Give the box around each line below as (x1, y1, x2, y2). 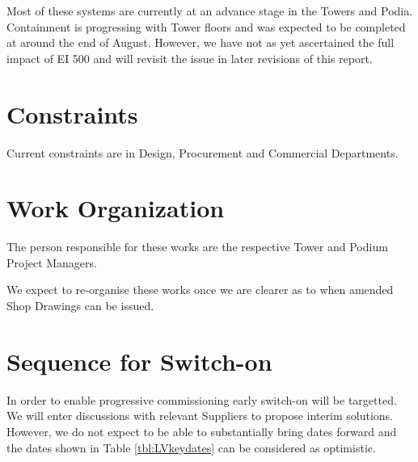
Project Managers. (6, 254, 97, 271)
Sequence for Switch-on (6, 344, 272, 377)
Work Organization (6, 191, 225, 225)
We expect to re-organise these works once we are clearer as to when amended (6, 281, 394, 298)
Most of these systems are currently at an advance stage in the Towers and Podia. (6, 2, 413, 19)
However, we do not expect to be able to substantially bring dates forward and (6, 422, 397, 439)
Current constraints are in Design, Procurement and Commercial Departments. (6, 144, 399, 161)
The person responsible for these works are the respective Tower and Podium (6, 238, 388, 255)
